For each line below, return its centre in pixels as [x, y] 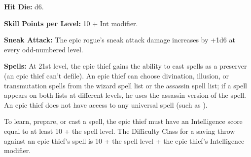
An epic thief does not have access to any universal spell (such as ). [106, 104]
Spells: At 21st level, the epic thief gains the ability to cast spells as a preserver [125, 66]
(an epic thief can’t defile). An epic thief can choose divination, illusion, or [117, 75]
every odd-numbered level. [44, 49]
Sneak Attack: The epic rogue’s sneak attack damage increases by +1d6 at [120, 40]
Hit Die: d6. [24, 6]
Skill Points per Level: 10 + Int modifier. [71, 23]
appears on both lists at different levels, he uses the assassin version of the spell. [125, 95]
